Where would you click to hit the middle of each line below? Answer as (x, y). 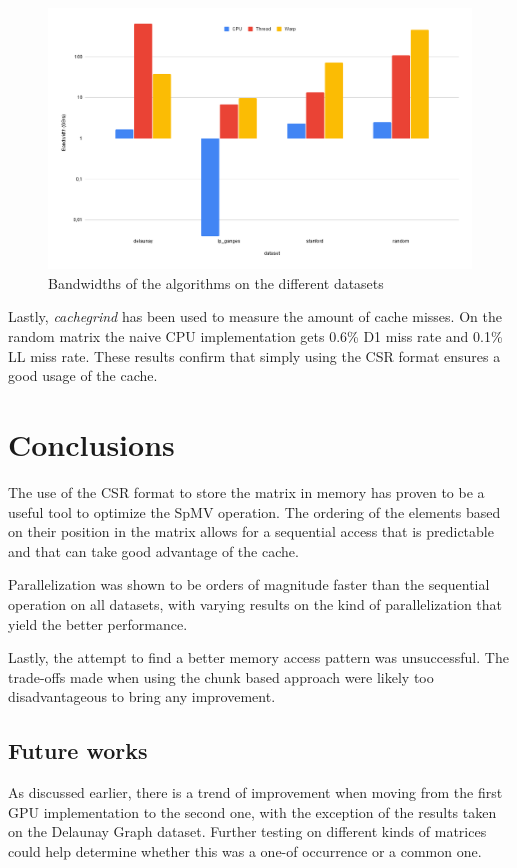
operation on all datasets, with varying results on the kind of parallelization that (255, 603)
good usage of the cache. (83, 375)
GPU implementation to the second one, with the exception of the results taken (252, 811)
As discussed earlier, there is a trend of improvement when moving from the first (255, 792)
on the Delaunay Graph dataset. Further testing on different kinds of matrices (247, 831)
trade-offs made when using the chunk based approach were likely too (221, 676)
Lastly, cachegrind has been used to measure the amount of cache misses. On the (255, 316)
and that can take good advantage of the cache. (153, 550)
